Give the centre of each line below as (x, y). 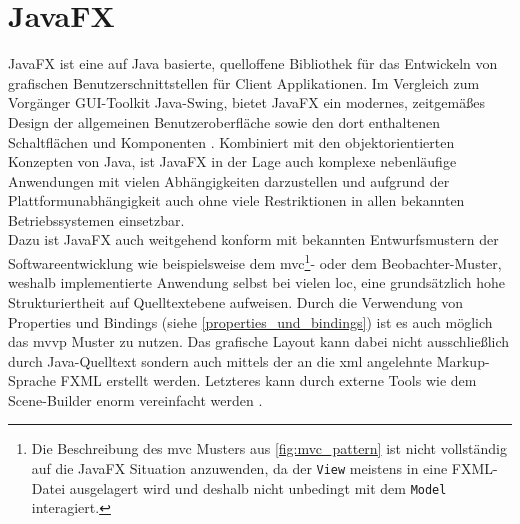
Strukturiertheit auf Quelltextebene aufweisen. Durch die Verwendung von (236, 301)
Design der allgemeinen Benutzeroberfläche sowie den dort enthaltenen (224, 121)
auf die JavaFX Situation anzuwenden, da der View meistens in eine (239, 468)
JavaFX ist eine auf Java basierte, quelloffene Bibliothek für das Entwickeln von (253, 63)
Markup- (463, 360)
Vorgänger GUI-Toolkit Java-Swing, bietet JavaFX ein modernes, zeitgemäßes (246, 102)
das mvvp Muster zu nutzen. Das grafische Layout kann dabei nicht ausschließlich (259, 341)
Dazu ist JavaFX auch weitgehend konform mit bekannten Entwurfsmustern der (253, 239)
